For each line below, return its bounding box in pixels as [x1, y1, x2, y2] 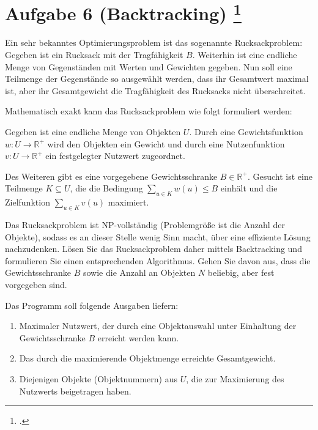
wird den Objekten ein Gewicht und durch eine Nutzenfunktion [47, 137, 285, 150]
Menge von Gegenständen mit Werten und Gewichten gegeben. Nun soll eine [5, 60, 292, 73]
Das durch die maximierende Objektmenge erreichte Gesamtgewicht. [19, 352, 276, 365]
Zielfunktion [5, 196, 50, 209]
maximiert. [108, 196, 149, 209]
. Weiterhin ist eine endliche [192, 48, 297, 61]
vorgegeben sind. [5, 278, 67, 291]
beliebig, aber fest [207, 266, 275, 279]
